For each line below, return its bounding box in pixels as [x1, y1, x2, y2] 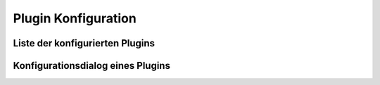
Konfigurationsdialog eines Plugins [13, 60, 170, 72]
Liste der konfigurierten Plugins [13, 37, 155, 49]
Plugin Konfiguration [13, 11, 137, 26]
